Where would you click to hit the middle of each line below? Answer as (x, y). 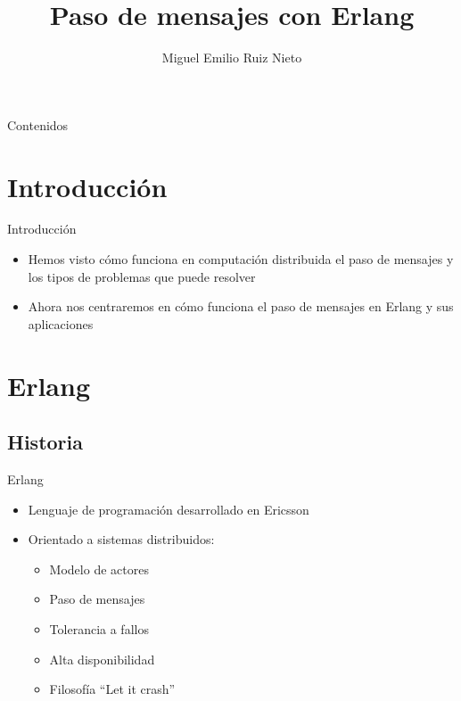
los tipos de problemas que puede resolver (142, 276)
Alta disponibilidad (102, 659)
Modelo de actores (99, 569)
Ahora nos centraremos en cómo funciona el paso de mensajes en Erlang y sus (241, 306)
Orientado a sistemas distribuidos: (121, 539)
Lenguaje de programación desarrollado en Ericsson (169, 509)
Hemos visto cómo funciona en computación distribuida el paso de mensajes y (241, 259)
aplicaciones (61, 323)
